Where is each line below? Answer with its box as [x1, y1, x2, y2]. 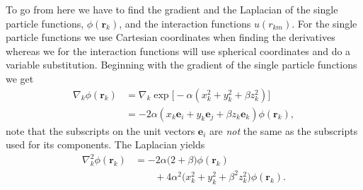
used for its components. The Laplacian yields [6, 137, 205, 152]
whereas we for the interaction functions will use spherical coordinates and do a [6, 43, 351, 58]
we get [6, 71, 34, 85]
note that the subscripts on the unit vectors [6, 123, 195, 138]
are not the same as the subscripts [209, 123, 358, 138]
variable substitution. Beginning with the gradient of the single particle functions [6, 57, 357, 72]
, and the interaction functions [119, 16, 251, 30]
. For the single [292, 16, 357, 30]
